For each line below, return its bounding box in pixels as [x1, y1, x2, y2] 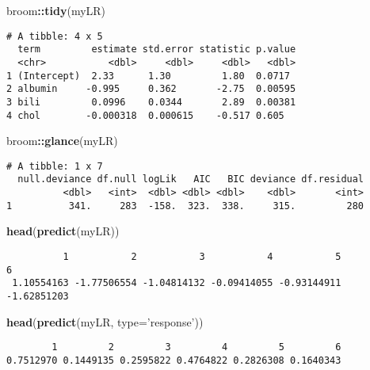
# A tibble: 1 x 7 [6, 160, 103, 172]
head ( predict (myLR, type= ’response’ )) [6, 313, 204, 330]
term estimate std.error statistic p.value [17, 44, 296, 55]
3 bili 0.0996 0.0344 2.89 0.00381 [6, 96, 296, 108]
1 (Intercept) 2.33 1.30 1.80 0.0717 [6, 70, 290, 82]
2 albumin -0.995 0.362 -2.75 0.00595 [6, 83, 296, 95]
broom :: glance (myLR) [6, 132, 118, 149]
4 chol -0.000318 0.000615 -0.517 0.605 [6, 109, 284, 121]
